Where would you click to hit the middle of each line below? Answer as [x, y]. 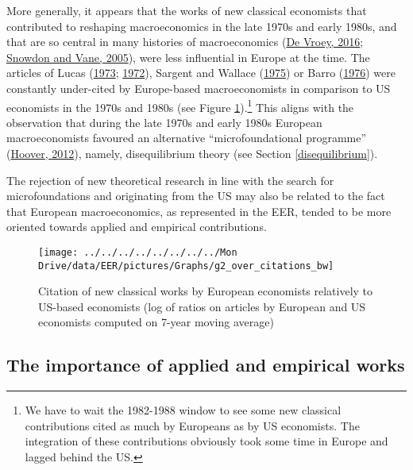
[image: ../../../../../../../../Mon [138, 252]
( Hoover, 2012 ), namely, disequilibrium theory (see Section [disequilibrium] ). [192, 153]
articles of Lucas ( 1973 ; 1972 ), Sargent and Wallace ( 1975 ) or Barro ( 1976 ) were [201, 73]
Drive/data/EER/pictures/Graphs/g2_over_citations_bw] [186, 266]
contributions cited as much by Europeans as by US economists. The [192, 425]
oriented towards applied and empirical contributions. [137, 227]
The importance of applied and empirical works [206, 365]
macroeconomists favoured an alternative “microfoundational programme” [187, 138]
